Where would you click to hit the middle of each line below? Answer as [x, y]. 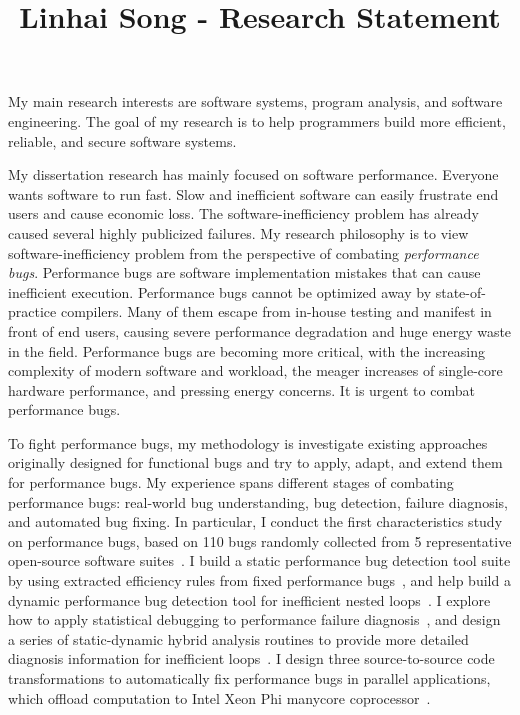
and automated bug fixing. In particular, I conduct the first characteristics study [255, 521]
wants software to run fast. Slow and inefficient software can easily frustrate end [253, 193]
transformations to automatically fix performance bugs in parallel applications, [249, 678]
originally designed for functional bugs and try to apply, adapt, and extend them [255, 462]
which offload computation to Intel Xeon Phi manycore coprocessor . [219, 697]
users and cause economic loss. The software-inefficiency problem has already [243, 213]
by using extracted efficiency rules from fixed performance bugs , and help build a [259, 580]
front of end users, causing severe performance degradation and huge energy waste [260, 330]
